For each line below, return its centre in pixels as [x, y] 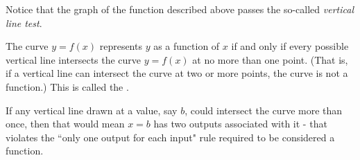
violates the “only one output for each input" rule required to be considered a [170, 137]
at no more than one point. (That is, [270, 59]
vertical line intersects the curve [74, 59]
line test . [24, 23]
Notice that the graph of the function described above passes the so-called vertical [180, 9]
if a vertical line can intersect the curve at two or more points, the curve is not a [177, 73]
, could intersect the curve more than [264, 110]
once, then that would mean [65, 124]
